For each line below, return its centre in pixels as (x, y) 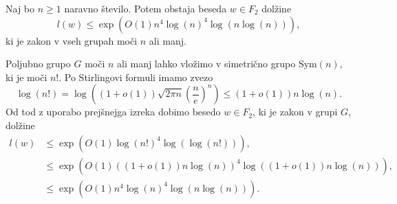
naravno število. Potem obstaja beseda (146, 8)
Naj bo (20, 8)
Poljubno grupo (38, 64)
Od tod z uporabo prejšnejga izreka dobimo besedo (113, 112)
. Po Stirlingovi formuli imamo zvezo (136, 77)
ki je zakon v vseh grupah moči (72, 40)
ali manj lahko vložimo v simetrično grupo (206, 64)
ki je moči (26, 77)
